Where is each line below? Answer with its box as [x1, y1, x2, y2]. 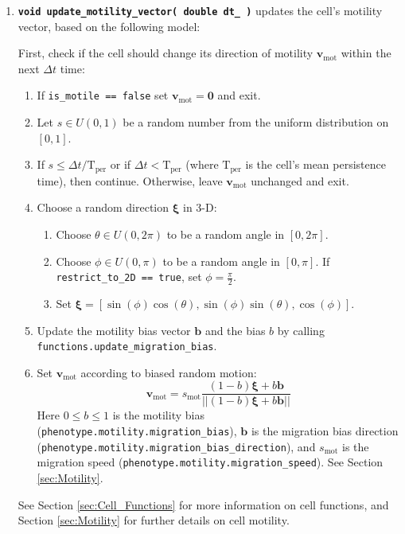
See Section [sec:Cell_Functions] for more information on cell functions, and [18, 496, 389, 513]
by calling [277, 322, 325, 338]
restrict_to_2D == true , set [56, 268, 202, 285]
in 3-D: [182, 199, 217, 216]
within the [341, 45, 391, 61]
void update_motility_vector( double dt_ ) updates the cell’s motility [18, 2, 383, 18]
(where [185, 156, 219, 173]
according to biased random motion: [80, 364, 257, 380]
